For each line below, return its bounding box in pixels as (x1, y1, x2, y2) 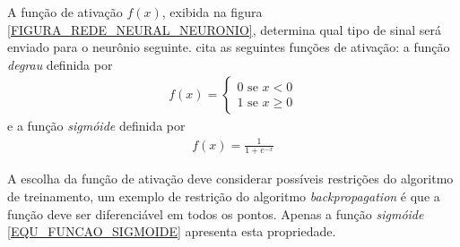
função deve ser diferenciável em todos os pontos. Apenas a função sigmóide (7, 204, 424, 223)
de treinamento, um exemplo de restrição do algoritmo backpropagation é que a (7, 186, 440, 205)
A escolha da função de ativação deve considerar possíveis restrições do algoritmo (7, 169, 454, 188)
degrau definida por (7, 55, 113, 73)
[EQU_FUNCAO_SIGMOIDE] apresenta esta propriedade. (7, 222, 336, 241)
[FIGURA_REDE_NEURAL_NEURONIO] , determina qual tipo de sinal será (7, 20, 441, 38)
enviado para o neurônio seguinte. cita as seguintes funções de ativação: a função (7, 38, 450, 56)
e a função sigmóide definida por (7, 116, 186, 135)
